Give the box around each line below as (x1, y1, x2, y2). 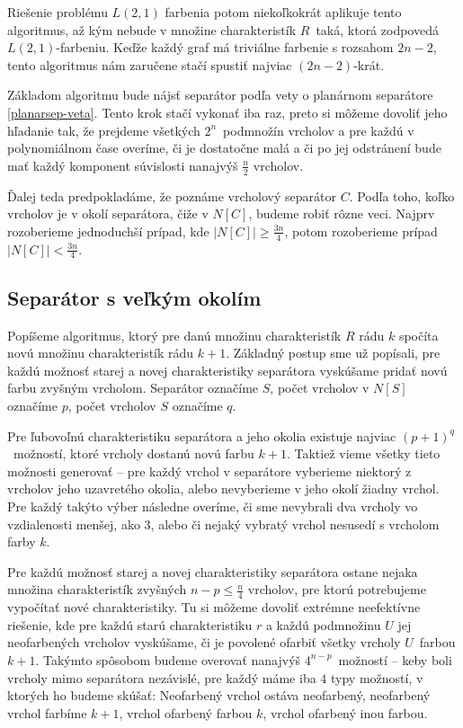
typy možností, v (331, 668, 423, 687)
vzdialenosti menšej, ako (7, 514, 140, 533)
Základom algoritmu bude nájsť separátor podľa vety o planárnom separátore (7, 85, 433, 104)
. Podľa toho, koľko (349, 186, 455, 205)
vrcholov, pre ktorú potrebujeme (247, 580, 426, 599)
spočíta (398, 325, 439, 344)
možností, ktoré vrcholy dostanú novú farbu (13, 444, 254, 463)
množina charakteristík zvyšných (7, 580, 187, 599)
